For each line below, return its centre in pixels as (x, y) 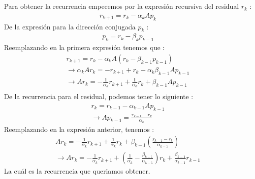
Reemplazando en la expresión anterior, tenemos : (79, 129)
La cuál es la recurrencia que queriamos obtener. (77, 171)
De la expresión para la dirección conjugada (70, 26)
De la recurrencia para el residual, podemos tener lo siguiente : (99, 96)
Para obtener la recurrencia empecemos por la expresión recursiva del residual (122, 6)
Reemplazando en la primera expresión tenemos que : (84, 47)
